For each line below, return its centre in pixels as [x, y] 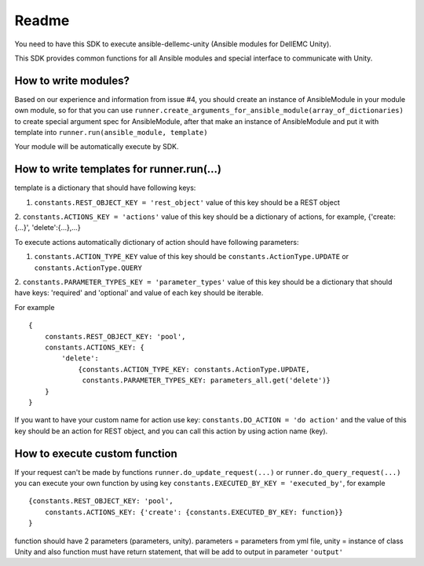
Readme [42, 20]
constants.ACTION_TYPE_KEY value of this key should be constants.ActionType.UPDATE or [192, 257]
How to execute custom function [96, 453]
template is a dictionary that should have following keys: [105, 188]
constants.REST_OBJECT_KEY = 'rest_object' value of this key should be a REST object [187, 202]
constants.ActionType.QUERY [88, 268]
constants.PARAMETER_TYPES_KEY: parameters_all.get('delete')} [207, 380]
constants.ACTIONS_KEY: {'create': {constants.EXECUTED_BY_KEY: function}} [194, 512]
